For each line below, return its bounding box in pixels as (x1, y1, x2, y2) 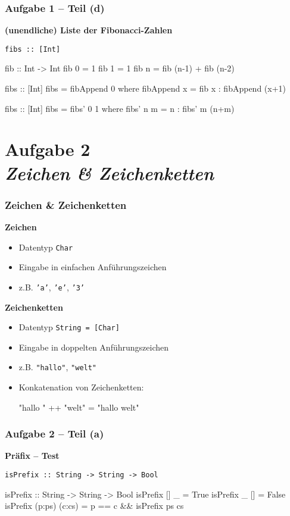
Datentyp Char (18, 240, 73, 253)
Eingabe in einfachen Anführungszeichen (18, 261, 167, 273)
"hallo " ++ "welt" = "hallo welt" (18, 401, 139, 413)
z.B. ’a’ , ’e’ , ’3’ (18, 280, 85, 293)
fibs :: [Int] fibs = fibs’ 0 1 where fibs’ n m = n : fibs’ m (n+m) (5, 102, 235, 114)
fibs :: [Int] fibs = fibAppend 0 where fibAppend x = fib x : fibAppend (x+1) (5, 82, 286, 95)
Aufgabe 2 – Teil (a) (5, 426, 104, 441)
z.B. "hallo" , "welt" (18, 361, 97, 373)
